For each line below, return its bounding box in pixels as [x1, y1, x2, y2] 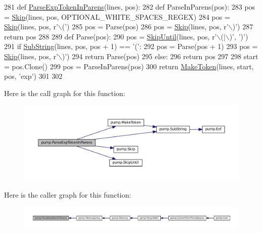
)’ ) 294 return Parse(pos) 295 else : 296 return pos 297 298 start [62, 51, 258, 61]
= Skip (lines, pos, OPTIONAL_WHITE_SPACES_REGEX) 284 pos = [4, 11, 230, 22]
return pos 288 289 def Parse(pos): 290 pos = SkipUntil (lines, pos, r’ [4, 31, 217, 41]
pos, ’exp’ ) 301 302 [4, 71, 63, 81]
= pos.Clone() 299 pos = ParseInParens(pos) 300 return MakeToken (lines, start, [4, 61, 254, 71]
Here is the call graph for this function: [4, 87, 125, 98]
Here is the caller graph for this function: [4, 190, 132, 200]
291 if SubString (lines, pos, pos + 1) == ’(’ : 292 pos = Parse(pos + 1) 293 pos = [4, 41, 258, 52]
